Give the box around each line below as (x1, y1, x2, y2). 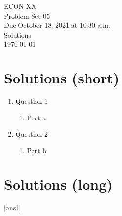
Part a (27, 112, 46, 122)
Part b (27, 145, 47, 155)
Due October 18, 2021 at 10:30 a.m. (4, 20, 110, 30)
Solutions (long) (4, 174, 113, 194)
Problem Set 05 (4, 10, 50, 20)
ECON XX (4, 1, 36, 11)
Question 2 (15, 129, 48, 139)
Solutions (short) (4, 68, 120, 88)
